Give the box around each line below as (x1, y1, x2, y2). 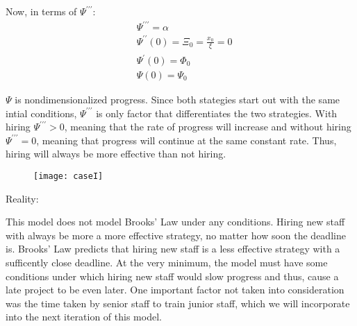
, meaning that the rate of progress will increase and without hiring (64, 119, 351, 134)
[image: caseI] (33, 171, 103, 182)
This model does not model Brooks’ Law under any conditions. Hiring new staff (6, 214, 345, 229)
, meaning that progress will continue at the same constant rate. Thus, (36, 132, 337, 147)
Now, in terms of (6, 4, 77, 18)
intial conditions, (6, 105, 77, 120)
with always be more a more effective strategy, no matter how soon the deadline (6, 228, 346, 242)
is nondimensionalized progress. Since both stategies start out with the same (15, 92, 340, 107)
